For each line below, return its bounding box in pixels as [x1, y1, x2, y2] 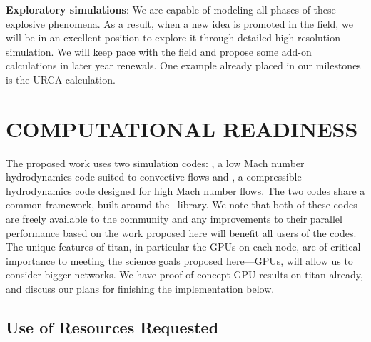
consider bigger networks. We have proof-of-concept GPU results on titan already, [6, 267, 363, 282]
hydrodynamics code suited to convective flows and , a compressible [6, 169, 302, 184]
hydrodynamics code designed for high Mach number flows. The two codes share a [6, 183, 365, 198]
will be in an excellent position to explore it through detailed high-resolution [6, 30, 340, 45]
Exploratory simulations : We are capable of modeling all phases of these [6, 2, 336, 16]
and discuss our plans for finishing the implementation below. [6, 281, 275, 296]
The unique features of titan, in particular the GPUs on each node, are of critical [6, 239, 361, 254]
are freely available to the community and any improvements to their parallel [6, 211, 342, 226]
